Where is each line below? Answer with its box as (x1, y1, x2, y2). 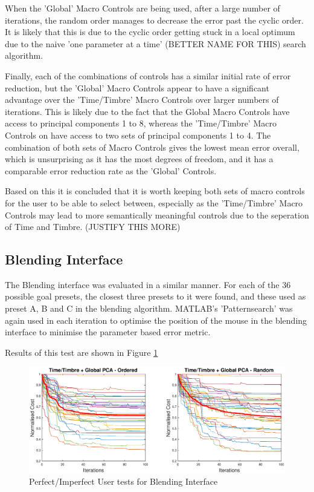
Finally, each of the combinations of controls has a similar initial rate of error (5, 69, 291, 82)
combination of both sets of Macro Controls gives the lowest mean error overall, (5, 140, 300, 153)
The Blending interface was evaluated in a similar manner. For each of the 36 (5, 278, 291, 290)
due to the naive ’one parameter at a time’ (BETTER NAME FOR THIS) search (5, 37, 306, 50)
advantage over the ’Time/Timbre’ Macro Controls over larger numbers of (5, 93, 279, 106)
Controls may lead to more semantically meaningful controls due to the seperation (5, 208, 309, 221)
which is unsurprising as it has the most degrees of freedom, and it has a (5, 153, 274, 165)
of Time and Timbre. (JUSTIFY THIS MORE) (5, 220, 181, 233)
